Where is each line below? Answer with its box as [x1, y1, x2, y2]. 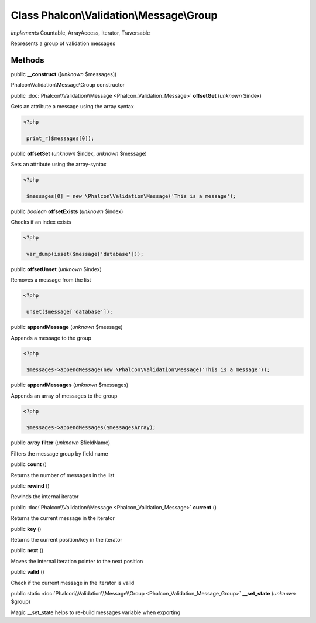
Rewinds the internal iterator [11, 493, 79, 500]
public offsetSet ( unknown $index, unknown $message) [11, 150, 147, 157]
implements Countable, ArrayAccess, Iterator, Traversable [11, 29, 150, 36]
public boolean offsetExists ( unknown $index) [11, 208, 123, 215]
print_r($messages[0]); [26, 135, 95, 142]
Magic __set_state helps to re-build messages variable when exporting [11, 609, 181, 616]
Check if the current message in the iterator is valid [11, 579, 135, 586]
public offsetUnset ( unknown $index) [11, 266, 102, 273]
